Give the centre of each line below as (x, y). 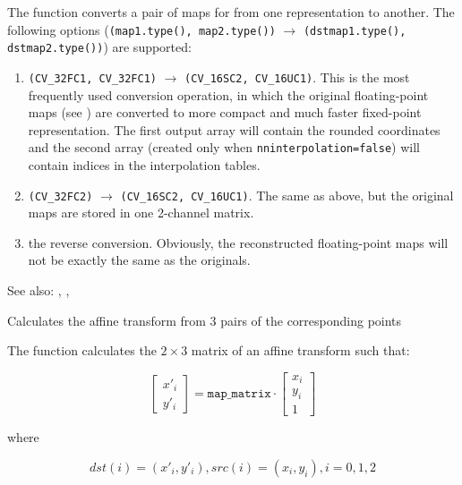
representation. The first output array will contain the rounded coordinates (234, 129)
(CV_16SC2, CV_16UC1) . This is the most (297, 77)
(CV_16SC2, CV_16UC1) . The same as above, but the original (287, 195)
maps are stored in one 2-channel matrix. (141, 213)
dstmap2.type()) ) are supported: (99, 47)
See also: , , (38, 290)
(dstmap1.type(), (355, 31)
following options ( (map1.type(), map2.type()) (141, 29)
